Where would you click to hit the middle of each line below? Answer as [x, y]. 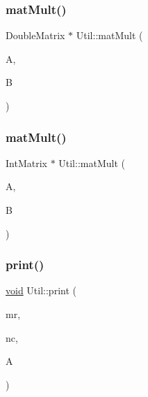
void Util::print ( [41, 290]
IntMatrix [26, 163]
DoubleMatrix [35, 35]
